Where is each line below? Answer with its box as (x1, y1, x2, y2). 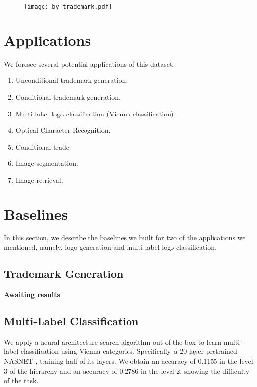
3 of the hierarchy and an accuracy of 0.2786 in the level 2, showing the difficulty (4, 365, 250, 376)
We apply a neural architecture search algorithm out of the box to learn (4, 336, 222, 347)
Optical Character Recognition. (15, 125, 111, 135)
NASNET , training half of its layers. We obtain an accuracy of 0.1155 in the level (4, 356, 253, 366)
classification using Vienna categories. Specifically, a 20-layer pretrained (20, 346, 237, 356)
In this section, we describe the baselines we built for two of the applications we (4, 232, 246, 242)
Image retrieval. (15, 174, 63, 185)
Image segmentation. (15, 158, 78, 168)
